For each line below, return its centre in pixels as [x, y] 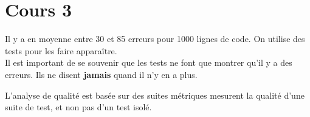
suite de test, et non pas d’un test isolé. [78, 107]
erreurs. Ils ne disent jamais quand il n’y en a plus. [101, 74]
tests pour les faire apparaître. [61, 50]
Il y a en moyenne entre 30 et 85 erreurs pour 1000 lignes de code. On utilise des [155, 39]
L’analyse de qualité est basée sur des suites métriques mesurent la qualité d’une [155, 95]
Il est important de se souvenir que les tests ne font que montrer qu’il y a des [149, 62]
